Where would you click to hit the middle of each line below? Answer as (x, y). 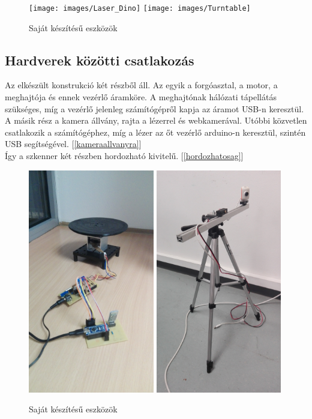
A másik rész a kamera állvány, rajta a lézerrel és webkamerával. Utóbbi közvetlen (156, 120)
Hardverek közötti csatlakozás (100, 60)
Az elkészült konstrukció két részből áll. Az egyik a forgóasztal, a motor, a (141, 85)
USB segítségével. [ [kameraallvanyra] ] (73, 144)
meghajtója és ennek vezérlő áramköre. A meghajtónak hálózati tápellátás (141, 97)
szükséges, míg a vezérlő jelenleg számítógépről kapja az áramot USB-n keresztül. (154, 108)
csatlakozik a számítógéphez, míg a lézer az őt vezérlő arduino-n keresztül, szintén (155, 132)
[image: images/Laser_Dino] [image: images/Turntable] (140, 8)
